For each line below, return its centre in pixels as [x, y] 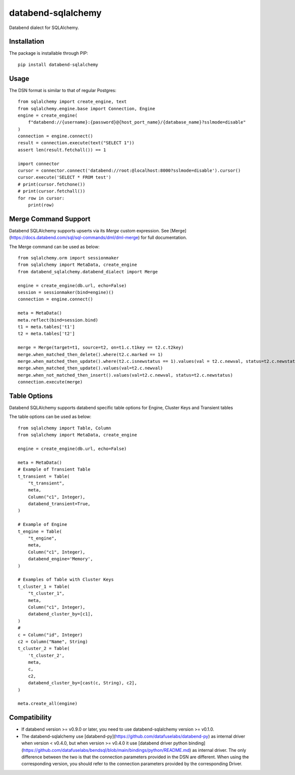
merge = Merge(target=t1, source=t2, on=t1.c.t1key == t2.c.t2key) [101, 348]
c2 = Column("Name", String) [53, 642]
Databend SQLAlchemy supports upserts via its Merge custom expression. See [89, 230]
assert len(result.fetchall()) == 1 [62, 150]
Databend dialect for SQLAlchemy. [44, 28]
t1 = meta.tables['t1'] [46, 327]
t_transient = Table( [44, 476]
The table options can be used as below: [50, 417]
